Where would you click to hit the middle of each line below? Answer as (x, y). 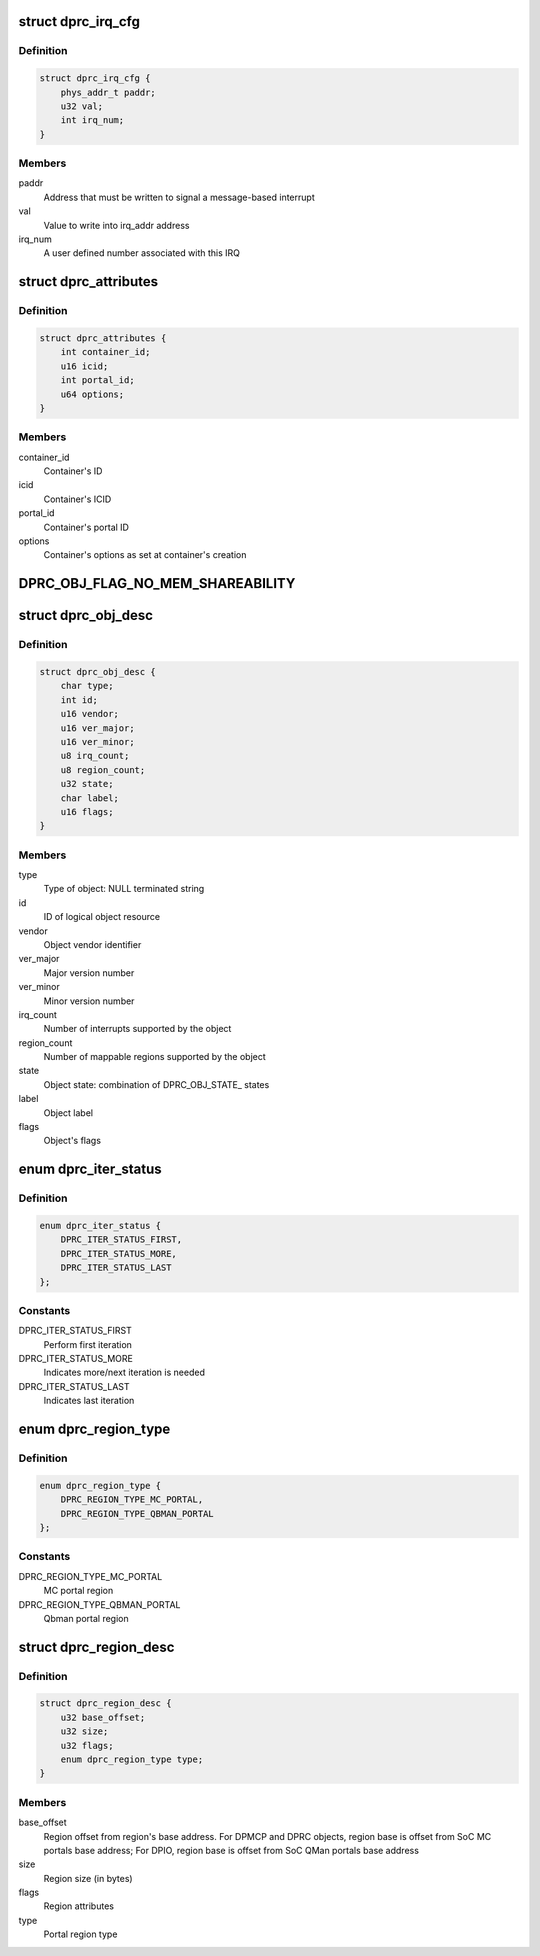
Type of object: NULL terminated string (124, 889)
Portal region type (80, 1934)
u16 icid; (84, 366)
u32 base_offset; (103, 1717)
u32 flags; (87, 1745)
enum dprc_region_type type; (132, 1759)
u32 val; (82, 106)
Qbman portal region (86, 1618)
